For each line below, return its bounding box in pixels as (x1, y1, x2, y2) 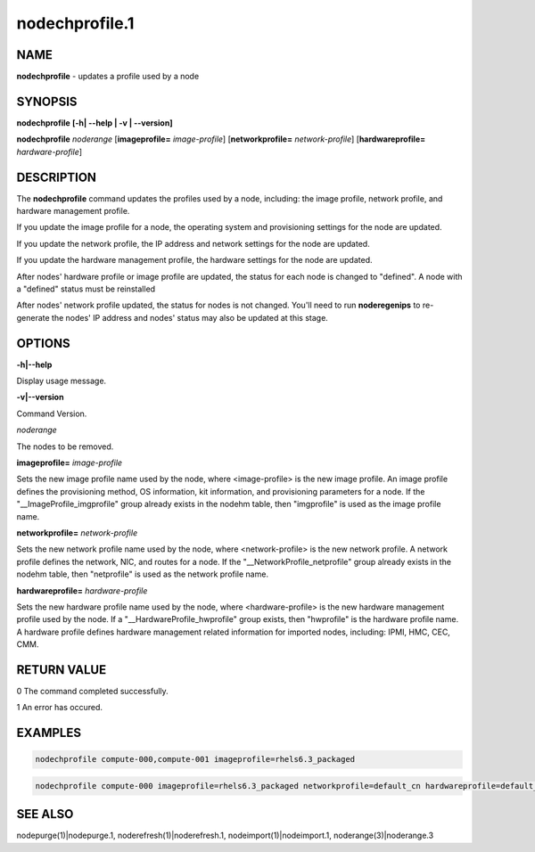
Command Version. (16, 408, 87, 419)
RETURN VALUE (16, 662, 107, 677)
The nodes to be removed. (16, 441, 114, 452)
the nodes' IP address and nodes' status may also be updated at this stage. (51, 312, 329, 323)
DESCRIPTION (16, 169, 97, 184)
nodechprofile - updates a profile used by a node (16, 71, 200, 82)
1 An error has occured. (16, 702, 103, 713)
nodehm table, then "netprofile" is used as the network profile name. (16, 569, 269, 579)
